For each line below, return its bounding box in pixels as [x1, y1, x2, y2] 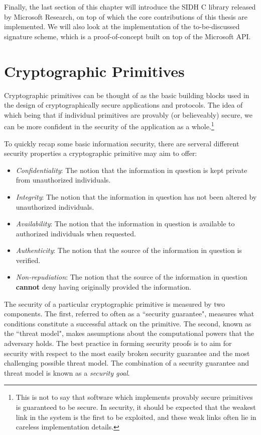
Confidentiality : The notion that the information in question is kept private [16, 164, 247, 175]
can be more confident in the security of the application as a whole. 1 [4, 120, 214, 131]
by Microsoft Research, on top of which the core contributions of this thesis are [4, 11, 248, 22]
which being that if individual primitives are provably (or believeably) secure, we [4, 109, 253, 120]
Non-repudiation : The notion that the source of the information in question [16, 272, 247, 282]
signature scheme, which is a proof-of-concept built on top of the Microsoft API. [4, 31, 251, 41]
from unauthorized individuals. [16, 175, 111, 185]
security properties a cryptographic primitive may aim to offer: [4, 148, 197, 158]
